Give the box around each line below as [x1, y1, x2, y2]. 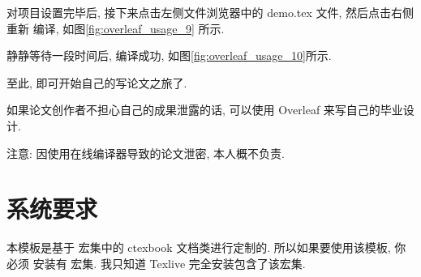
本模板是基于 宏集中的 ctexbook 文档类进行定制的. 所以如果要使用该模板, [6, 239, 391, 256]
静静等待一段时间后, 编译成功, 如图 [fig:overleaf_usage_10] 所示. [6, 47, 332, 64]
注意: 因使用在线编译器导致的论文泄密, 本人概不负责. [6, 144, 285, 161]
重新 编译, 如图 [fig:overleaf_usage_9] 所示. [6, 19, 225, 36]
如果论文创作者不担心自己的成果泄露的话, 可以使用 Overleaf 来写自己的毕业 [6, 101, 403, 118]
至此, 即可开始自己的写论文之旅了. [6, 74, 187, 91]
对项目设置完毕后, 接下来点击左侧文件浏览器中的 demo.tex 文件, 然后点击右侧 [6, 4, 415, 20]
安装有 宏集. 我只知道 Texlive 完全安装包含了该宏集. [32, 254, 306, 271]
